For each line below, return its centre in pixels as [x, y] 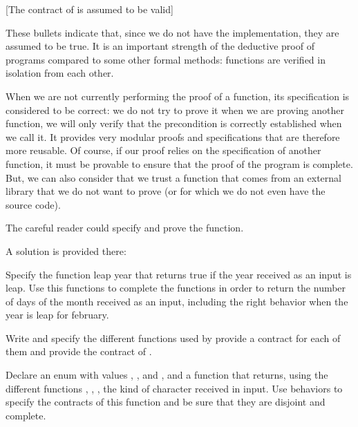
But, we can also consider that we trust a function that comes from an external [173, 177]
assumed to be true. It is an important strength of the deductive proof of [160, 46]
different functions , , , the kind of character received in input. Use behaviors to [174, 388]
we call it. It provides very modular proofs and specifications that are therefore [173, 136]
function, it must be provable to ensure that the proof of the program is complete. [179, 163]
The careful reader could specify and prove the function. [125, 228]
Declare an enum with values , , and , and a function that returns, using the [167, 375]
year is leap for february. [57, 315]
